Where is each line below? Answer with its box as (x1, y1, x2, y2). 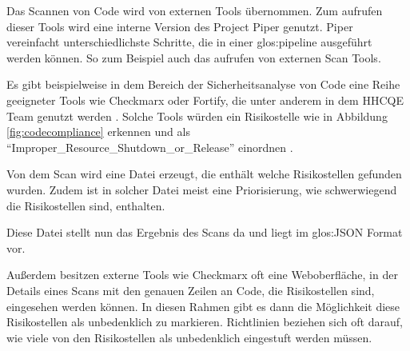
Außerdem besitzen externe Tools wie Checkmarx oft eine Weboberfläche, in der (6, 266, 398, 283)
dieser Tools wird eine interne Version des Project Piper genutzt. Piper (6, 18, 353, 34)
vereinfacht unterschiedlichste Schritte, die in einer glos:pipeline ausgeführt (6, 34, 372, 50)
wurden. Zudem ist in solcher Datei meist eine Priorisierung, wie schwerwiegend (6, 181, 397, 197)
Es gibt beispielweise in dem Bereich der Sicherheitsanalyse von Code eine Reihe (6, 76, 400, 93)
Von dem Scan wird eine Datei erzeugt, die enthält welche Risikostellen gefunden (6, 166, 402, 182)
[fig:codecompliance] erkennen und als (6, 123, 190, 140)
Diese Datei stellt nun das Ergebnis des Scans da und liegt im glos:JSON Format (6, 224, 403, 241)
